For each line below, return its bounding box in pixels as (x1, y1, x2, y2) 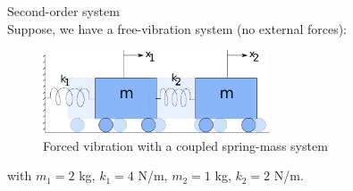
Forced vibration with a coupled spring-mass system (43, 136, 328, 154)
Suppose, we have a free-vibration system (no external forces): (7, 19, 348, 37)
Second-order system (7, 2, 120, 20)
